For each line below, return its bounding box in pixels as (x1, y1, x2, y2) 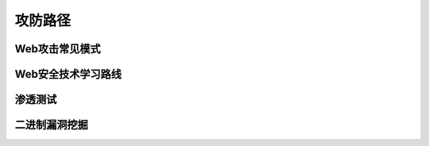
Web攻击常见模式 (14, 42, 101, 56)
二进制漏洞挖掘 (14, 118, 88, 132)
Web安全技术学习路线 (14, 67, 122, 81)
